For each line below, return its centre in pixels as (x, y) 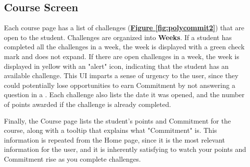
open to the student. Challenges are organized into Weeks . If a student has (118, 37)
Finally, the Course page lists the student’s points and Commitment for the (117, 120)
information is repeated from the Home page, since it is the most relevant (114, 139)
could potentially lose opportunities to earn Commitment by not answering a (120, 85)
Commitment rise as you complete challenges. (72, 158)
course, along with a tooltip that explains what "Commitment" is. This (111, 130)
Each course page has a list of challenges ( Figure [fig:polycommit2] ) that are (124, 28)
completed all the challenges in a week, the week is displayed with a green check (124, 47)
